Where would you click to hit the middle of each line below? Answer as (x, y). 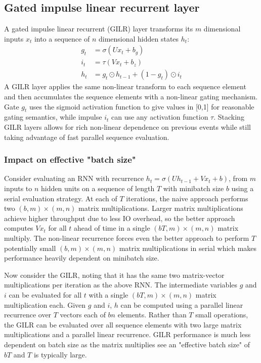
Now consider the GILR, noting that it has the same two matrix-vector (114, 275)
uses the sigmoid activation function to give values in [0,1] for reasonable (142, 106)
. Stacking (229, 117)
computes (19, 228)
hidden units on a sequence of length (98, 188)
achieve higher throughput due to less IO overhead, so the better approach (120, 218)
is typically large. (60, 354)
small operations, (222, 315)
